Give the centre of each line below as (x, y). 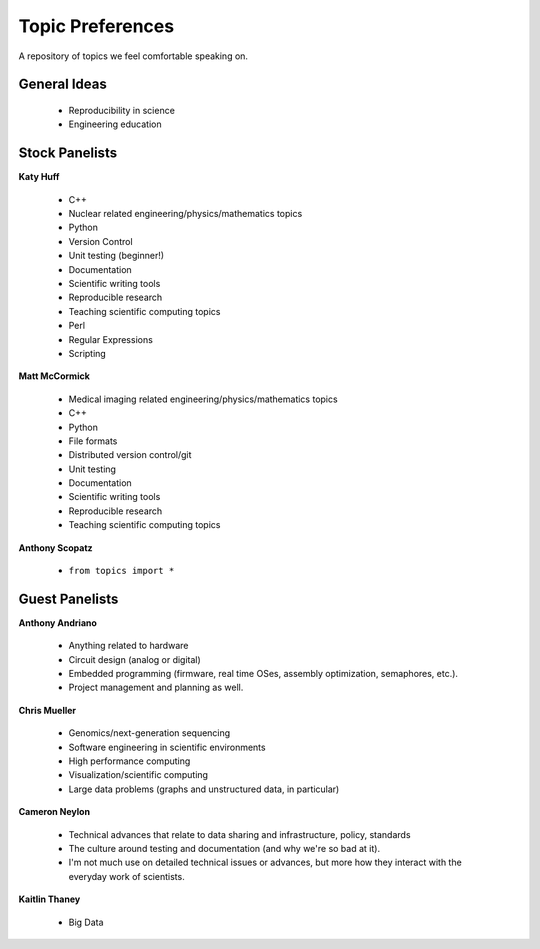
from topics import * (121, 571)
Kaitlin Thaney (49, 899)
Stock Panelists (68, 153)
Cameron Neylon (54, 812)
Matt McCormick (54, 376)
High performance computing (129, 761)
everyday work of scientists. (126, 876)
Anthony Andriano (57, 622)
